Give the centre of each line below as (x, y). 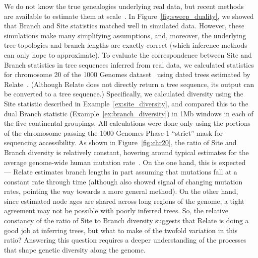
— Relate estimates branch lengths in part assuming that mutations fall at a (121, 172)
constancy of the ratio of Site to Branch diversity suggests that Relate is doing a (126, 220)
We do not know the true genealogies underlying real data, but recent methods (124, 6)
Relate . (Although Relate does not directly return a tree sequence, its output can (129, 84)
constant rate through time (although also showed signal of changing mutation (123, 181)
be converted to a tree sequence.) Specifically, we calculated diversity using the (124, 94)
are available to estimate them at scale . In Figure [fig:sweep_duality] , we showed (129, 16)
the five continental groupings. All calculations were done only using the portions (127, 123)
